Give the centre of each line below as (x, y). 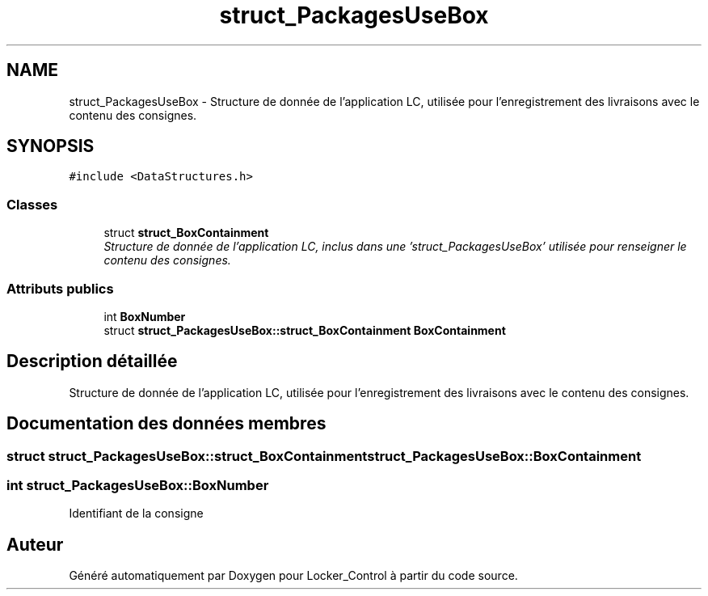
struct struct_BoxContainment (186, 233)
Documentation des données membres (166, 424)
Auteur (35, 544)
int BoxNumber (145, 316)
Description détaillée (92, 361)
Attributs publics (60, 288)
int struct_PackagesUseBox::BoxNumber (138, 485)
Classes (32, 204)
